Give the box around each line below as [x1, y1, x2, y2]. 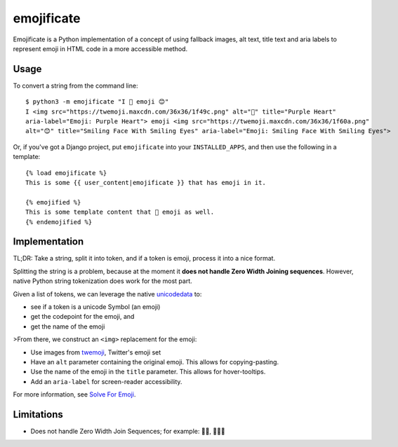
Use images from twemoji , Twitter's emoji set [30, 348, 161, 357]
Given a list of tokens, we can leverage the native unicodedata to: [13, 289, 202, 298]
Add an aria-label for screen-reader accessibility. [30, 377, 183, 385]
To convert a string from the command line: [13, 81, 138, 90]
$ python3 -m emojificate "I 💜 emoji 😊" [25, 98, 169, 106]
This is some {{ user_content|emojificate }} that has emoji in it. [25, 179, 266, 186]
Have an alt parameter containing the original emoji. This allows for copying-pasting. [30, 357, 279, 366]
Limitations [13, 408, 63, 420]
